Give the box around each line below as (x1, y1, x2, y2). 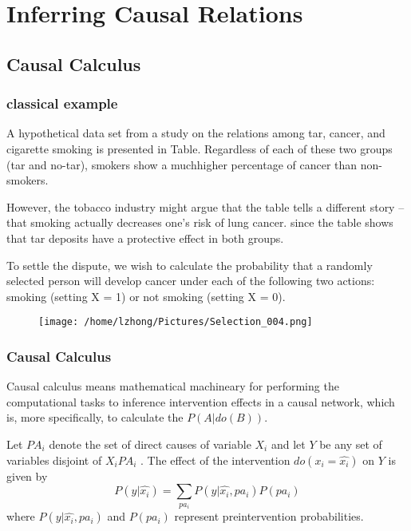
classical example (6, 93, 118, 113)
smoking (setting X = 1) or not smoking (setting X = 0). (6, 287, 286, 304)
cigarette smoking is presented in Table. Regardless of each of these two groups (6, 140, 393, 157)
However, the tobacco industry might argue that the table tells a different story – (6, 198, 405, 215)
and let (271, 435, 306, 452)
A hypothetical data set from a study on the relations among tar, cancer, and (6, 125, 385, 141)
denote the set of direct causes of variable (49, 435, 251, 452)
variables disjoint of (6, 451, 102, 468)
